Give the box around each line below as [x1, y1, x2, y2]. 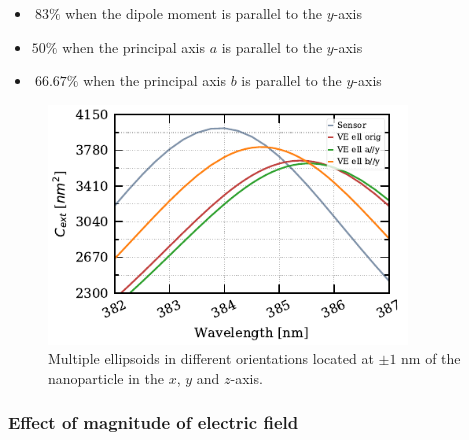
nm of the [401, 348, 461, 369]
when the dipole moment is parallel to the [65, 3, 322, 23]
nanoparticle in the [48, 367, 164, 388]
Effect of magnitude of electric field [8, 410, 299, 435]
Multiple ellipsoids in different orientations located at [48, 348, 374, 369]
